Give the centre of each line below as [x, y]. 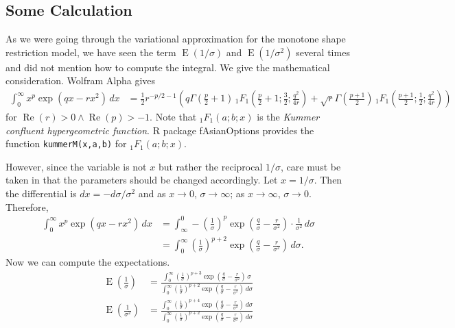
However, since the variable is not [76, 166]
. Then [328, 180]
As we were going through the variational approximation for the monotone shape [176, 39]
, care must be [311, 166]
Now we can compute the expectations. [88, 261]
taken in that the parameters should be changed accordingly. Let [142, 180]
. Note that [173, 117]
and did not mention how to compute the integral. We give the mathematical [168, 67]
